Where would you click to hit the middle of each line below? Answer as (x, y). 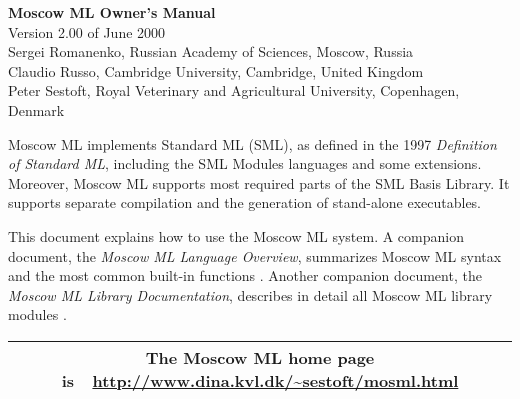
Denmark (36, 109)
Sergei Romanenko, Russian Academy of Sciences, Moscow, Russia (211, 51)
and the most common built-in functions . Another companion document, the (245, 275)
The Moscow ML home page (260, 357)
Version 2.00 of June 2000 (87, 31)
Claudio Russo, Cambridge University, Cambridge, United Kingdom (216, 70)
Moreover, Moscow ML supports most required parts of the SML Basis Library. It (259, 182)
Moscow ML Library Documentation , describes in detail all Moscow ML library (250, 294)
